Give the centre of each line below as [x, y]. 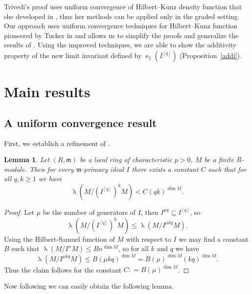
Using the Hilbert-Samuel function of [59, 239]
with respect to [149, 239]
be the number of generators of [89, 212]
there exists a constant [165, 169]
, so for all [133, 248]
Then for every [51, 169]
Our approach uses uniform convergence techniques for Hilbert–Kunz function [121, 26]
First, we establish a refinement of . [57, 143]
